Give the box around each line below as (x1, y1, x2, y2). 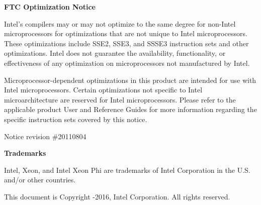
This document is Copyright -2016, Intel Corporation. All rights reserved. (4, 191, 230, 201)
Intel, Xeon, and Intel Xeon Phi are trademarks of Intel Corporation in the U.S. (4, 164, 250, 175)
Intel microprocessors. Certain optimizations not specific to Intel (4, 84, 203, 95)
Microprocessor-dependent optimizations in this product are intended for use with (4, 74, 256, 85)
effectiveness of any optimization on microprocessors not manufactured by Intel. (4, 57, 250, 68)
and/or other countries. (4, 174, 76, 185)
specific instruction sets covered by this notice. (4, 114, 147, 124)
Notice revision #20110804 (4, 131, 86, 141)
